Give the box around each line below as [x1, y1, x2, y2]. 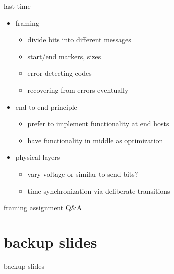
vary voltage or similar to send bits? [27, 168, 138, 179]
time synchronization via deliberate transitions [27, 185, 170, 196]
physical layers [15, 152, 60, 162]
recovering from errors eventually [27, 84, 129, 95]
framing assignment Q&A [4, 202, 82, 213]
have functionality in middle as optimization [27, 135, 163, 145]
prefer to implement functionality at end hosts [27, 118, 169, 129]
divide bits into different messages [27, 34, 131, 45]
